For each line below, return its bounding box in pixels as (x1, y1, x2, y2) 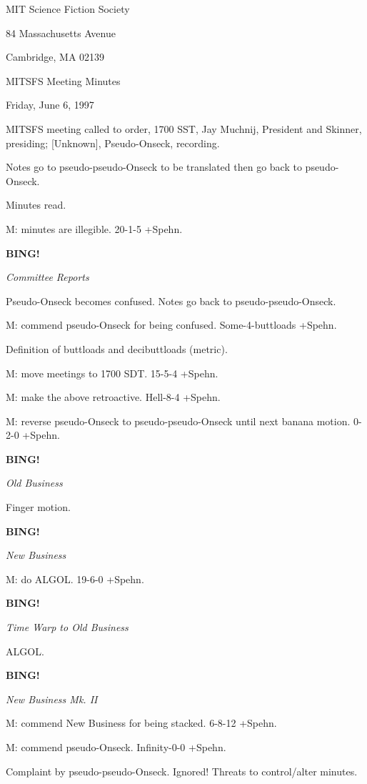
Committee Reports (6, 269, 89, 284)
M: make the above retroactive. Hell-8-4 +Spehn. (6, 389, 221, 405)
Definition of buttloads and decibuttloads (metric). (6, 341, 228, 356)
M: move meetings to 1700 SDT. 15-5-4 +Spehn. (6, 365, 218, 380)
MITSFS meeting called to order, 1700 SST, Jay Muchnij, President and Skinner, (6, 121, 362, 136)
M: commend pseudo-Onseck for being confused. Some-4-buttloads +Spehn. (6, 317, 337, 332)
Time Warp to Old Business (6, 620, 129, 635)
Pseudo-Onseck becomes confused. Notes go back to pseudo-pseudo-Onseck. (6, 293, 336, 308)
